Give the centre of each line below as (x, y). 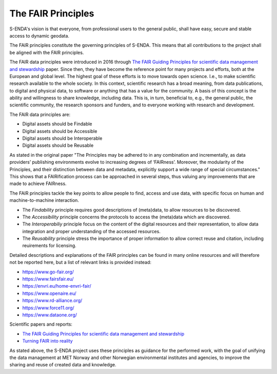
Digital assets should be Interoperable (62, 138)
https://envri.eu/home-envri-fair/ (57, 286)
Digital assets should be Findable (57, 124)
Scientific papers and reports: (41, 324)
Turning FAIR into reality (47, 341)
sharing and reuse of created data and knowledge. (63, 365)
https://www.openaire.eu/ (49, 293)
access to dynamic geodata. (39, 35)
